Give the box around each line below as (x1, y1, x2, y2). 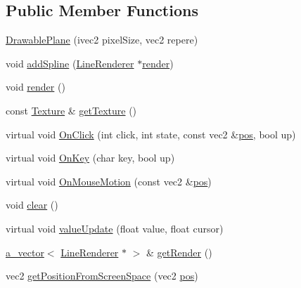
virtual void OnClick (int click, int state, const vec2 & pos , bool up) (6, 126, 296, 141)
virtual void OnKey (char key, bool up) (6, 150, 175, 165)
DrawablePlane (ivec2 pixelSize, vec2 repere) (6, 32, 198, 47)
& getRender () (146, 244, 212, 259)
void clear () (6, 197, 58, 212)
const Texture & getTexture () (6, 103, 137, 117)
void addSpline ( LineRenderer (6, 55, 134, 70)
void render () (6, 79, 65, 94)
